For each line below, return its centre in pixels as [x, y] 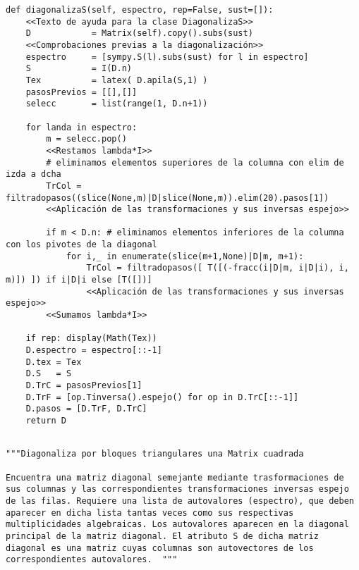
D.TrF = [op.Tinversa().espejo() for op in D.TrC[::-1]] [162, 397]
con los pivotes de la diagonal [81, 245]
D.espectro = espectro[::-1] [94, 351]
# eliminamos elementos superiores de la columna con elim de [195, 162]
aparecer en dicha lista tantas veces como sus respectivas [150, 513]
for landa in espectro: [81, 127]
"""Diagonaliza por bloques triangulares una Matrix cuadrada [155, 454]
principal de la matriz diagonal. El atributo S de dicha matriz [162, 536]
